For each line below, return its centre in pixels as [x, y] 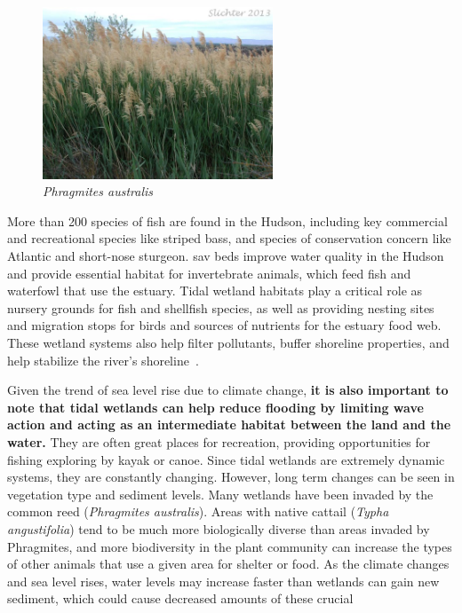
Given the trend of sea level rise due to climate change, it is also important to [228, 390]
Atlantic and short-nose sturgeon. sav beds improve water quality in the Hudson [226, 256]
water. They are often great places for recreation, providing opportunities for [219, 442]
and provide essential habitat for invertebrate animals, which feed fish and [209, 273]
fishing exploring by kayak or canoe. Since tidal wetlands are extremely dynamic [226, 459]
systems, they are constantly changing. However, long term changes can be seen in [231, 477]
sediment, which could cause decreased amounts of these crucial [180, 598]
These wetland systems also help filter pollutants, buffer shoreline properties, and [228, 343]
